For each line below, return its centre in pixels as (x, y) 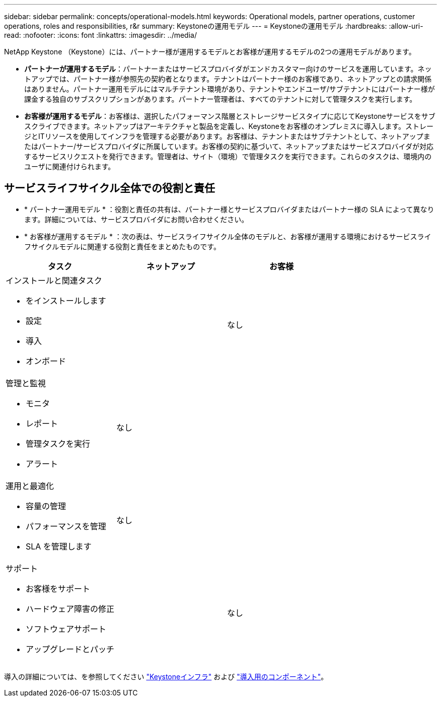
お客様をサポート (58, 588)
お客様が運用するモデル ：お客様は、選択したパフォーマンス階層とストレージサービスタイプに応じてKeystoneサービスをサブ (230, 116)
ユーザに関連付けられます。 (70, 166)
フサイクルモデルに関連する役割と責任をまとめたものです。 (122, 246)
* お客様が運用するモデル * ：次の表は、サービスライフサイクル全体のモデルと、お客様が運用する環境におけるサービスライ (228, 236)
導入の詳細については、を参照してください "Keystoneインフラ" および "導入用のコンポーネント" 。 (166, 676)
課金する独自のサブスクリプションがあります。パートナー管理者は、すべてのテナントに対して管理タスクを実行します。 (220, 99)
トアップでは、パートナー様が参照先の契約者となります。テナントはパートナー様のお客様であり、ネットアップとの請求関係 (228, 79)
